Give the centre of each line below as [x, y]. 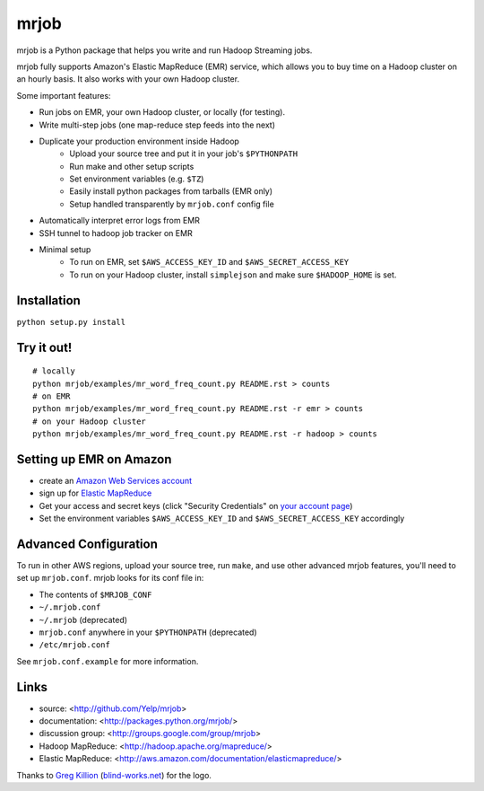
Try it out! [44, 347]
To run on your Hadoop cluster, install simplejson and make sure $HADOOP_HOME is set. [233, 275]
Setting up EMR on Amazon [94, 459]
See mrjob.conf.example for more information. [108, 661]
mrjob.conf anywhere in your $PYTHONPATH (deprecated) [148, 632]
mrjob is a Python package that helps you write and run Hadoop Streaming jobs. [164, 50]
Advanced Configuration [87, 544]
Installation [48, 300]
